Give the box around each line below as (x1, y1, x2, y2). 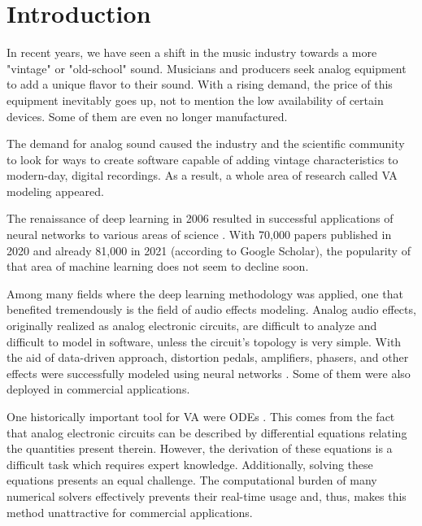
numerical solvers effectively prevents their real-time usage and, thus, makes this (7, 487, 407, 504)
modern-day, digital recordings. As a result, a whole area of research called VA (7, 167, 398, 184)
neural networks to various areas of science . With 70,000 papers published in (7, 226, 392, 243)
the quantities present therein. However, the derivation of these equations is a (7, 440, 393, 457)
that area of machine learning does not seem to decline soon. (7, 258, 309, 275)
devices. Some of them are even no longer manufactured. (7, 107, 288, 124)
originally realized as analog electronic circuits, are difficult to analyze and (7, 317, 377, 334)
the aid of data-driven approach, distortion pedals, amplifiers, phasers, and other (7, 349, 409, 366)
